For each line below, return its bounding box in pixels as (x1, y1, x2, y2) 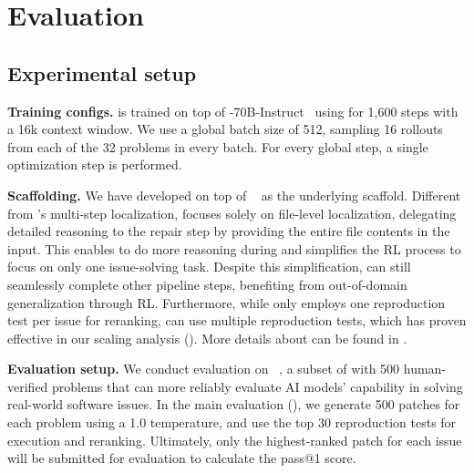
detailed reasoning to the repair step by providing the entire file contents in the (7, 221, 450, 241)
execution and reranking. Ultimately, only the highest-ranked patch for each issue (7, 430, 462, 449)
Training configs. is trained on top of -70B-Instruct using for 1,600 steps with (7, 101, 459, 120)
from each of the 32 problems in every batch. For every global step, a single (7, 137, 428, 156)
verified (7, 376, 48, 396)
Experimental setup (7, 58, 197, 87)
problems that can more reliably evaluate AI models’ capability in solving (52, 376, 463, 396)
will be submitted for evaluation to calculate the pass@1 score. (7, 448, 356, 468)
